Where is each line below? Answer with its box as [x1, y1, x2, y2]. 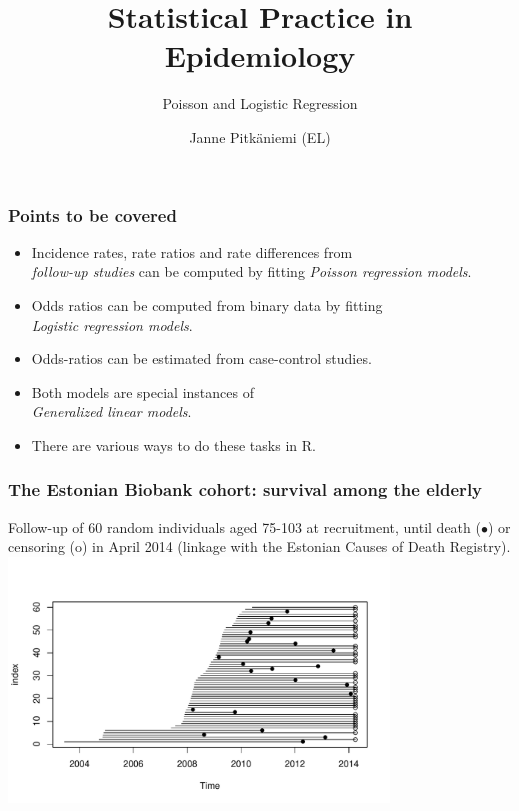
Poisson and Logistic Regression [162, 93, 358, 114]
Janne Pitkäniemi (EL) [189, 126, 331, 147]
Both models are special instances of [31, 381, 254, 402]
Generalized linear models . [31, 401, 192, 422]
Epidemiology [164, 35, 356, 76]
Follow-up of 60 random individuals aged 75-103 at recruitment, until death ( [8, 516, 481, 537]
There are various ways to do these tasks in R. [31, 434, 316, 455]
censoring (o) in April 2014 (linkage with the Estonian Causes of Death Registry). [8, 536, 511, 557]
